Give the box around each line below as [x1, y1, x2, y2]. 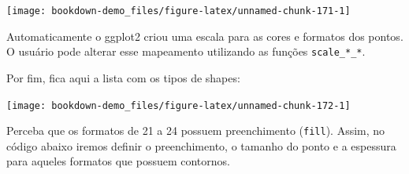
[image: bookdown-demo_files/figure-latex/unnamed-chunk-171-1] [6, 5, 351, 16]
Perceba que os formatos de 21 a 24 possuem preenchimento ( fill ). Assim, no [6, 122, 385, 139]
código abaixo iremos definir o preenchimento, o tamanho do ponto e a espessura [6, 137, 396, 154]
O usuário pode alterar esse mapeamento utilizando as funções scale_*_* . [6, 43, 366, 60]
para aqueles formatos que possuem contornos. [6, 153, 230, 169]
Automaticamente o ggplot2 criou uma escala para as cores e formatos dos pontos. [6, 27, 403, 44]
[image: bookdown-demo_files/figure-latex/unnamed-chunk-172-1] [6, 100, 351, 111]
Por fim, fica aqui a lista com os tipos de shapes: [6, 69, 240, 85]
